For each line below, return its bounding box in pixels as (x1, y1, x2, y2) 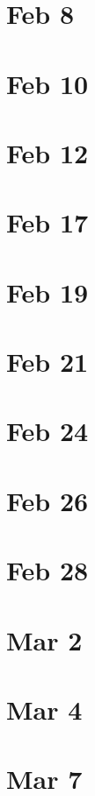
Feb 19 (6, 273, 89, 310)
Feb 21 (6, 343, 89, 380)
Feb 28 (6, 552, 89, 588)
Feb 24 (6, 413, 89, 449)
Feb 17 (6, 204, 89, 240)
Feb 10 (6, 65, 89, 101)
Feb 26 (6, 482, 89, 518)
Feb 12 (6, 134, 89, 170)
